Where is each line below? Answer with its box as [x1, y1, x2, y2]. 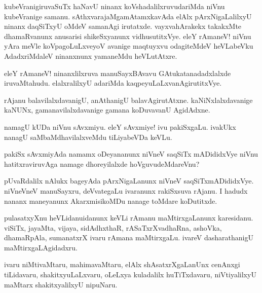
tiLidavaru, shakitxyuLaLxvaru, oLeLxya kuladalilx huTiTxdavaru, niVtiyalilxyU [4, 269, 256, 280]
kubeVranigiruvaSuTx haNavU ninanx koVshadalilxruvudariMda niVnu [4, 1, 225, 11]
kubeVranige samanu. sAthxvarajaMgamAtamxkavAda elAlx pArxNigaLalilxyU [4, 11, 252, 21]
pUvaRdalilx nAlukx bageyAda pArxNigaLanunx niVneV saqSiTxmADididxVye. [4, 175, 254, 186]
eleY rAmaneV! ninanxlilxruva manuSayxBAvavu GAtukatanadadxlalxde [4, 67, 231, 78]
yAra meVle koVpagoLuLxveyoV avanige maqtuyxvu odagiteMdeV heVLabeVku [4, 41, 253, 51]
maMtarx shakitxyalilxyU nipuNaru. [4, 279, 118, 289]
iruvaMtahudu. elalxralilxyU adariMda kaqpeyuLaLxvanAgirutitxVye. [4, 78, 222, 88]
